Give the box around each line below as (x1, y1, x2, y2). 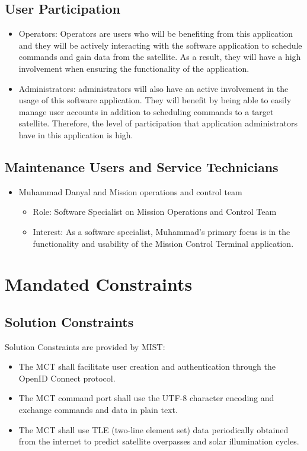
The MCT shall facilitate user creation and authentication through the (18, 360, 276, 373)
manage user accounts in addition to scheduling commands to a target (18, 105, 274, 117)
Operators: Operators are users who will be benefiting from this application (18, 27, 293, 40)
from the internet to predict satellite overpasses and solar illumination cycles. (18, 435, 299, 447)
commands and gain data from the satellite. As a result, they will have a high (18, 50, 301, 63)
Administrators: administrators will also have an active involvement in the (18, 82, 289, 94)
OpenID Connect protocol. (18, 371, 116, 384)
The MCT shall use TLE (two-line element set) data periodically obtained (18, 423, 289, 436)
